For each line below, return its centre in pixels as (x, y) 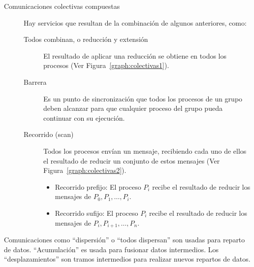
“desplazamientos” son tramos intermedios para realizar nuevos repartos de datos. (127, 259)
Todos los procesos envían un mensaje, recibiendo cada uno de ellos (145, 150)
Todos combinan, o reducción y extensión (86, 39)
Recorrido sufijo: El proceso (96, 213)
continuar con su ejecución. (84, 117)
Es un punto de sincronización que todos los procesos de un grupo (143, 98)
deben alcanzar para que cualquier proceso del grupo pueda (133, 108)
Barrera (35, 82)
